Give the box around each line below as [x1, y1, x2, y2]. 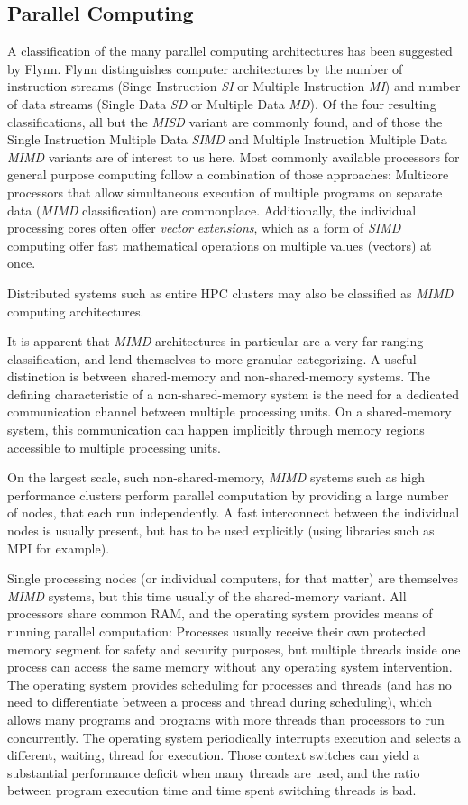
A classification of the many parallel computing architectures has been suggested [7, 41, 453, 60]
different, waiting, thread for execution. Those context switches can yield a [7, 746, 420, 764]
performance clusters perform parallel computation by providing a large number [7, 485, 449, 504]
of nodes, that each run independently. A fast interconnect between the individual [7, 503, 460, 522]
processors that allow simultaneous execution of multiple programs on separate [7, 182, 443, 201]
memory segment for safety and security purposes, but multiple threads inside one [7, 639, 461, 658]
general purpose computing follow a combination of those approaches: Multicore [7, 165, 449, 184]
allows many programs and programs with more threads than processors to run [7, 709, 445, 728]
